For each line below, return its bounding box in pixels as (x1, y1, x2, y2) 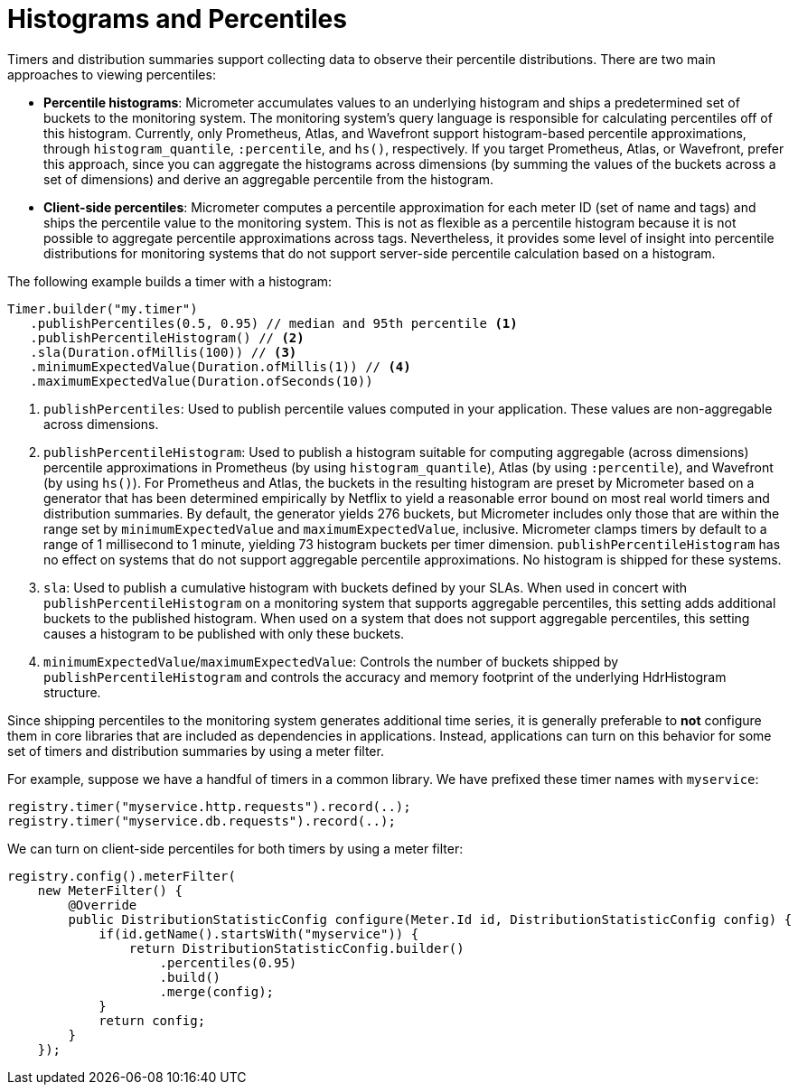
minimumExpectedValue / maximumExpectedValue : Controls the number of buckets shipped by (43, 653, 619, 669)
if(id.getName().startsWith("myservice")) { (99, 926, 419, 941)
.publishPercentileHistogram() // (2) (30, 330, 305, 345)
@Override (68, 897, 137, 912)
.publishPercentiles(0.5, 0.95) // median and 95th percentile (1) (30, 315, 518, 331)
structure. (43, 684, 101, 700)
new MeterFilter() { (37, 882, 183, 898)
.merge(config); (159, 984, 275, 999)
